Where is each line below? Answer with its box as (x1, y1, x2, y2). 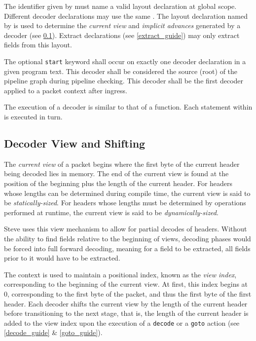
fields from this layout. (4, 39, 72, 50)
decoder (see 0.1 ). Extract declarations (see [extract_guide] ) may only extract (4, 30, 240, 40)
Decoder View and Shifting (4, 135, 146, 151)
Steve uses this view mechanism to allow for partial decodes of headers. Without (4, 224, 247, 234)
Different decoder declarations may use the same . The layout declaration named (4, 10, 248, 21)
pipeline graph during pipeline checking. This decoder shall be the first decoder (4, 76, 244, 86)
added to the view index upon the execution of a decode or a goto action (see (4, 317, 240, 328)
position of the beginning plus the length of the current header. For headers (4, 178, 233, 188)
